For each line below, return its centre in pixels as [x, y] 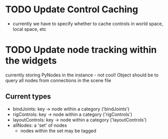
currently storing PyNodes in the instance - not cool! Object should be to [82, 75]
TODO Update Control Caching [72, 9]
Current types [28, 97]
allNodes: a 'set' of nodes [40, 125]
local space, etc [29, 29]
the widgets [31, 61]
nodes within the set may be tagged [58, 131]
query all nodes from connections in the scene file [58, 80]
